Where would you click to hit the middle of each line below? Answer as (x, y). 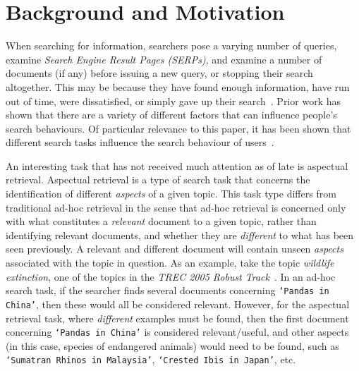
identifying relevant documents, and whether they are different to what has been (180, 235)
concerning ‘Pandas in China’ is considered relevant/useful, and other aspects (177, 332)
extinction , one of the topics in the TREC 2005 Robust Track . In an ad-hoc (171, 276)
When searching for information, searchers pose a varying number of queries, (171, 45)
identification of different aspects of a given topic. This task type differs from (171, 194)
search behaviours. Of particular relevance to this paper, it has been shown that (178, 128)
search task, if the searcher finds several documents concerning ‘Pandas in (168, 290)
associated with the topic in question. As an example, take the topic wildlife (170, 263)
